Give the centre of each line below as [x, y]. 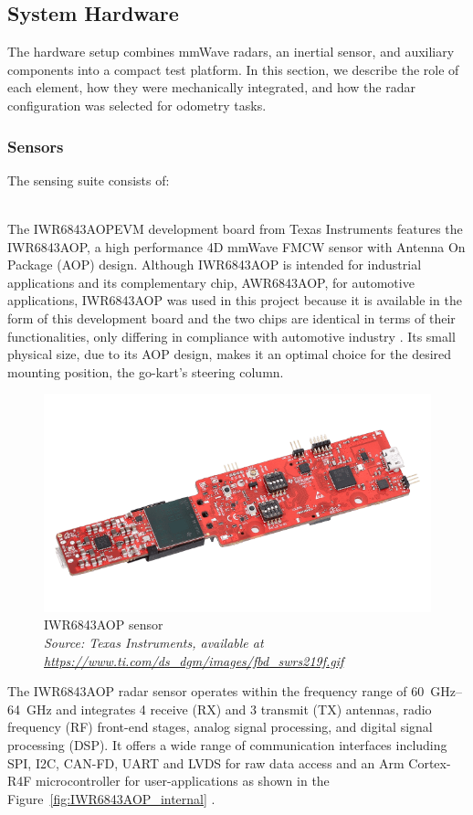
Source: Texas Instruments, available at [154, 643]
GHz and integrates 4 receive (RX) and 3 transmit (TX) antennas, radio [229, 709]
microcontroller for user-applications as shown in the [183, 781]
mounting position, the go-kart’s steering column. [146, 371]
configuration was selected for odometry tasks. [137, 105]
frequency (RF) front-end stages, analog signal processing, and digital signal [220, 727]
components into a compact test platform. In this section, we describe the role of [233, 69]
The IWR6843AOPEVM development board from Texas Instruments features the [235, 228]
